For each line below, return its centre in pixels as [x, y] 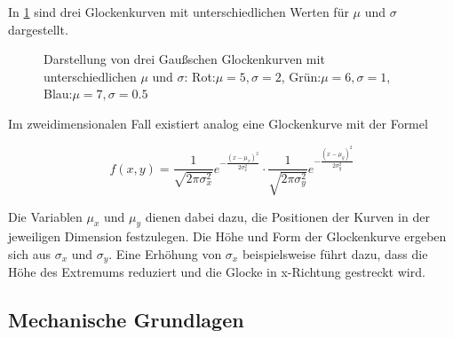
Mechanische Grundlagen [126, 320]
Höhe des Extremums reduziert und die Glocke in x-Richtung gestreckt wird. [217, 272]
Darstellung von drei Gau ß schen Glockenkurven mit [184, 59]
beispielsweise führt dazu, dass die [335, 253]
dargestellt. [38, 29]
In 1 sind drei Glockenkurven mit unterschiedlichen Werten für [179, 12]
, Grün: [301, 76]
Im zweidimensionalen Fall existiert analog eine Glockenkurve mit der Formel [218, 123]
